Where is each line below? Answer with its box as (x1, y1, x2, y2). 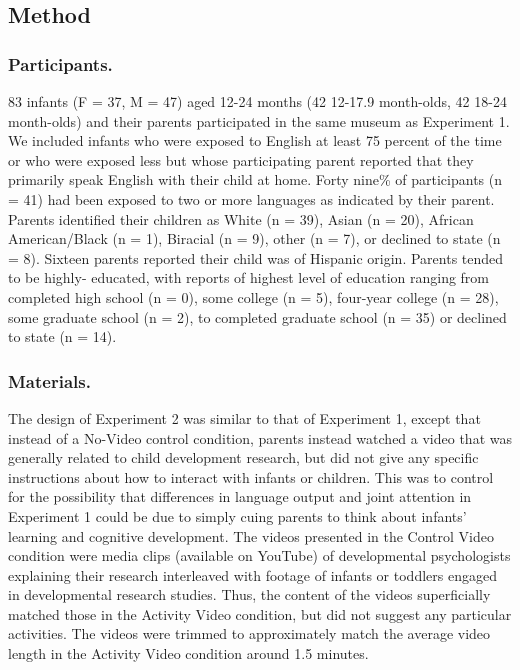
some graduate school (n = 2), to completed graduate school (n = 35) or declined (8, 306, 507, 327)
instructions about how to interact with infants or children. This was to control (8, 466, 494, 487)
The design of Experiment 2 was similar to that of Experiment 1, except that (8, 407, 481, 428)
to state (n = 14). (8, 326, 117, 347)
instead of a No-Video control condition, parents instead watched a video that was (8, 427, 512, 448)
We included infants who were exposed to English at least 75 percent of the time (8, 130, 502, 151)
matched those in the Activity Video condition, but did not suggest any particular (8, 603, 512, 624)
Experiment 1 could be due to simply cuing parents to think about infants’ (8, 505, 467, 526)
